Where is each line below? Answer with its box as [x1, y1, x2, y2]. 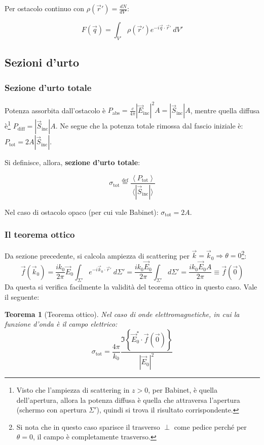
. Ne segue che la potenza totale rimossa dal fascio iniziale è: [55, 120, 243, 131]
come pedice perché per [174, 421, 247, 432]
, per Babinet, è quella [148, 385, 217, 395]
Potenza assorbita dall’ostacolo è [5, 105, 106, 115]
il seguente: [5, 291, 40, 302]
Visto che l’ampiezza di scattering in [16, 385, 130, 395]
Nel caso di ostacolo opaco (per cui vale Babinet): [5, 206, 159, 217]
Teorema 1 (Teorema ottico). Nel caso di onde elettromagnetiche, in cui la [5, 308, 240, 319]
